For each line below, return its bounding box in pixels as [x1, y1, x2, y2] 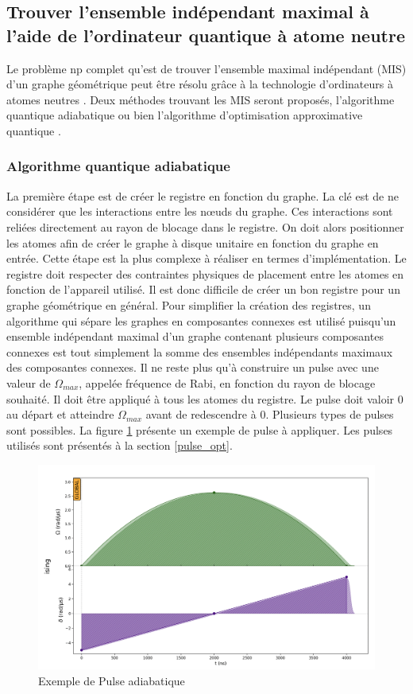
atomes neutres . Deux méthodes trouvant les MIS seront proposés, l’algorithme [6, 91, 395, 107]
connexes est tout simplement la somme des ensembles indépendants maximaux [6, 343, 393, 360]
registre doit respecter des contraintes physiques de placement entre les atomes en [6, 265, 404, 282]
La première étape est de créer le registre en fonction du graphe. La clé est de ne [6, 187, 399, 204]
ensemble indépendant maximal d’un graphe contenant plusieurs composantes [6, 328, 384, 345]
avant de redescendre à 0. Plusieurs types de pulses [145, 406, 394, 423]
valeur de [6, 374, 51, 391]
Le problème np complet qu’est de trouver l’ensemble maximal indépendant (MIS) [6, 60, 407, 76]
